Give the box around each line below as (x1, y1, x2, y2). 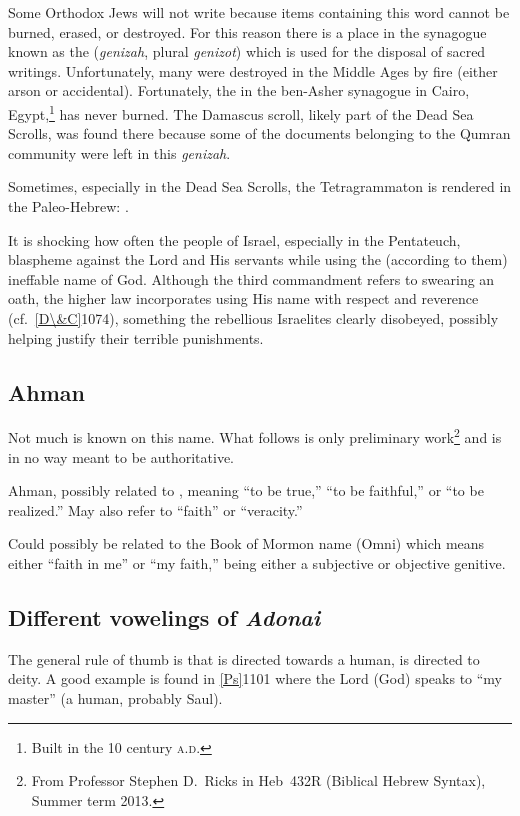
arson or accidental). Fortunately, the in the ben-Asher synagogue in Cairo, (8, 80, 470, 101)
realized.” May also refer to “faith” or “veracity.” (8, 499, 303, 520)
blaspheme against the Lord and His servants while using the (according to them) (8, 249, 508, 270)
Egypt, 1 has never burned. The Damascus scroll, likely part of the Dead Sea (8, 100, 474, 124)
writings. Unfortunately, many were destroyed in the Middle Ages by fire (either (8, 60, 498, 81)
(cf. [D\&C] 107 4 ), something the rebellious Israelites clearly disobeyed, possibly (8, 307, 499, 328)
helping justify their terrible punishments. (8, 327, 264, 348)
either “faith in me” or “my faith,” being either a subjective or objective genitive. (8, 552, 506, 573)
